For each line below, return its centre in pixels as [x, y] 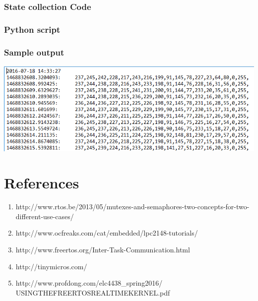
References [42, 183]
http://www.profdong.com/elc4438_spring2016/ [89, 283]
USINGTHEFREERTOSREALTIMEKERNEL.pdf [93, 292]
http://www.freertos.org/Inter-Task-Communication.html [103, 249]
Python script [32, 29]
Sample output [34, 52]
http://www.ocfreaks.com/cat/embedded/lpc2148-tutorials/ [107, 233]
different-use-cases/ [45, 216]
